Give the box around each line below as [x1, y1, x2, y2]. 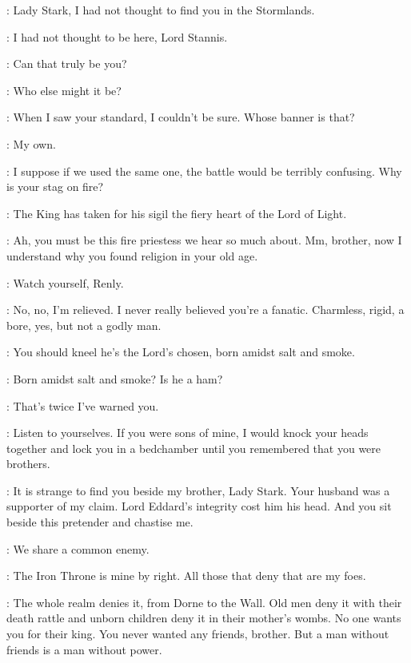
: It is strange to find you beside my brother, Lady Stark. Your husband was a [6, 482, 390, 498]
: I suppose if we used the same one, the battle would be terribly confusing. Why [6, 162, 402, 179]
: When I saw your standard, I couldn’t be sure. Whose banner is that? [6, 109, 355, 125]
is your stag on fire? [6, 178, 104, 195]
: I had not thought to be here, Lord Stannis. [6, 28, 228, 45]
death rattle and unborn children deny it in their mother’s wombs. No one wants [6, 609, 401, 626]
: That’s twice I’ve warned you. [6, 397, 159, 414]
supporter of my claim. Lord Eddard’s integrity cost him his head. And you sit [6, 498, 392, 514]
